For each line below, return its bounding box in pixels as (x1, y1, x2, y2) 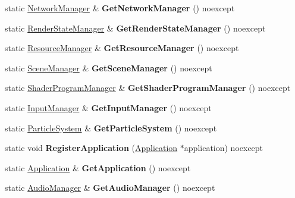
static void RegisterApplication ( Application (5, 142, 178, 154)
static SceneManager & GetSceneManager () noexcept (5, 61, 212, 74)
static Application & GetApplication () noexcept (5, 161, 191, 174)
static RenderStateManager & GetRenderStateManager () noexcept (5, 21, 266, 34)
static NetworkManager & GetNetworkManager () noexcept (5, 2, 235, 14)
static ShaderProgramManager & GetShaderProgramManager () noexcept (5, 81, 291, 94)
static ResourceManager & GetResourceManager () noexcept (5, 42, 239, 54)
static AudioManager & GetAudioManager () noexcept (5, 181, 215, 194)
